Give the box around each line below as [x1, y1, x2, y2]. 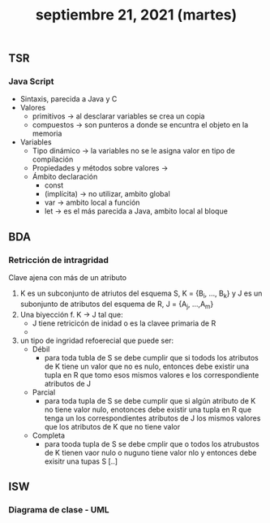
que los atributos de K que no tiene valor [44, 421, 181, 431]
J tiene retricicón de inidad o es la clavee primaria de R [32, 318, 216, 328]
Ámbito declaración [32, 172, 98, 182]
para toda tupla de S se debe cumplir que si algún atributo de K [44, 395, 256, 405]
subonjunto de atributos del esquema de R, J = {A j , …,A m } [19, 299, 214, 310]
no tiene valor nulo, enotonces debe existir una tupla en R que [44, 404, 252, 414]
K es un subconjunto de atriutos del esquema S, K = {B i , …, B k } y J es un [19, 288, 263, 300]
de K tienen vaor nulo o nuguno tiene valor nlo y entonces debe [44, 447, 257, 457]
